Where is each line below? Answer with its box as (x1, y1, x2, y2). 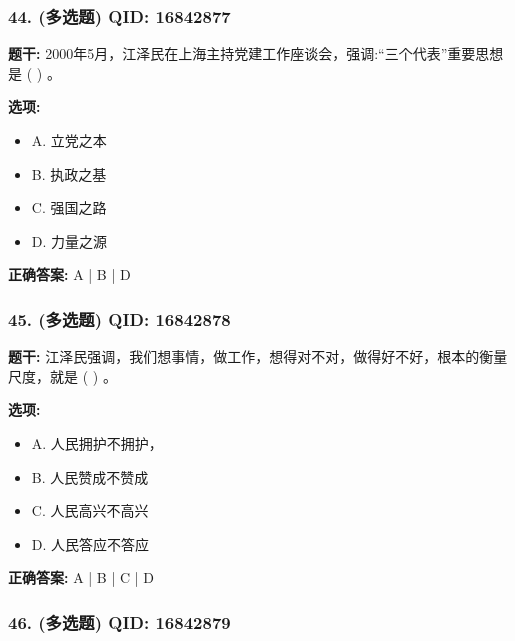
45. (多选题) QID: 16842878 (8, 306, 231, 331)
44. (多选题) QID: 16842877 (8, 3, 231, 28)
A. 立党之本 (31, 130, 107, 150)
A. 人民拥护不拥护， (31, 432, 163, 453)
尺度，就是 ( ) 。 (8, 365, 117, 386)
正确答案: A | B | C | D (8, 567, 154, 588)
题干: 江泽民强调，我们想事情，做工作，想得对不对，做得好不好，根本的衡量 (8, 346, 508, 367)
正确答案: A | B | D (8, 264, 131, 285)
